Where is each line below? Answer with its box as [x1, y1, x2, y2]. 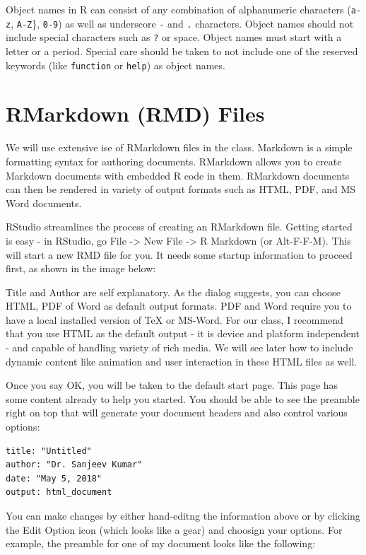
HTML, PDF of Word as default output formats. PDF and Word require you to [6, 298, 352, 313]
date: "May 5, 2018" [6, 473, 102, 484]
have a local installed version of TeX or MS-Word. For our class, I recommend [6, 312, 343, 327]
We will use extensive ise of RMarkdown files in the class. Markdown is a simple [6, 140, 353, 155]
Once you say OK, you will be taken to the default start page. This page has [6, 378, 338, 392]
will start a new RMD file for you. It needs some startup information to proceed [6, 247, 353, 262]
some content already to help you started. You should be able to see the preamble [6, 391, 360, 406]
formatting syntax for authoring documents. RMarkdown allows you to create [6, 153, 342, 168]
